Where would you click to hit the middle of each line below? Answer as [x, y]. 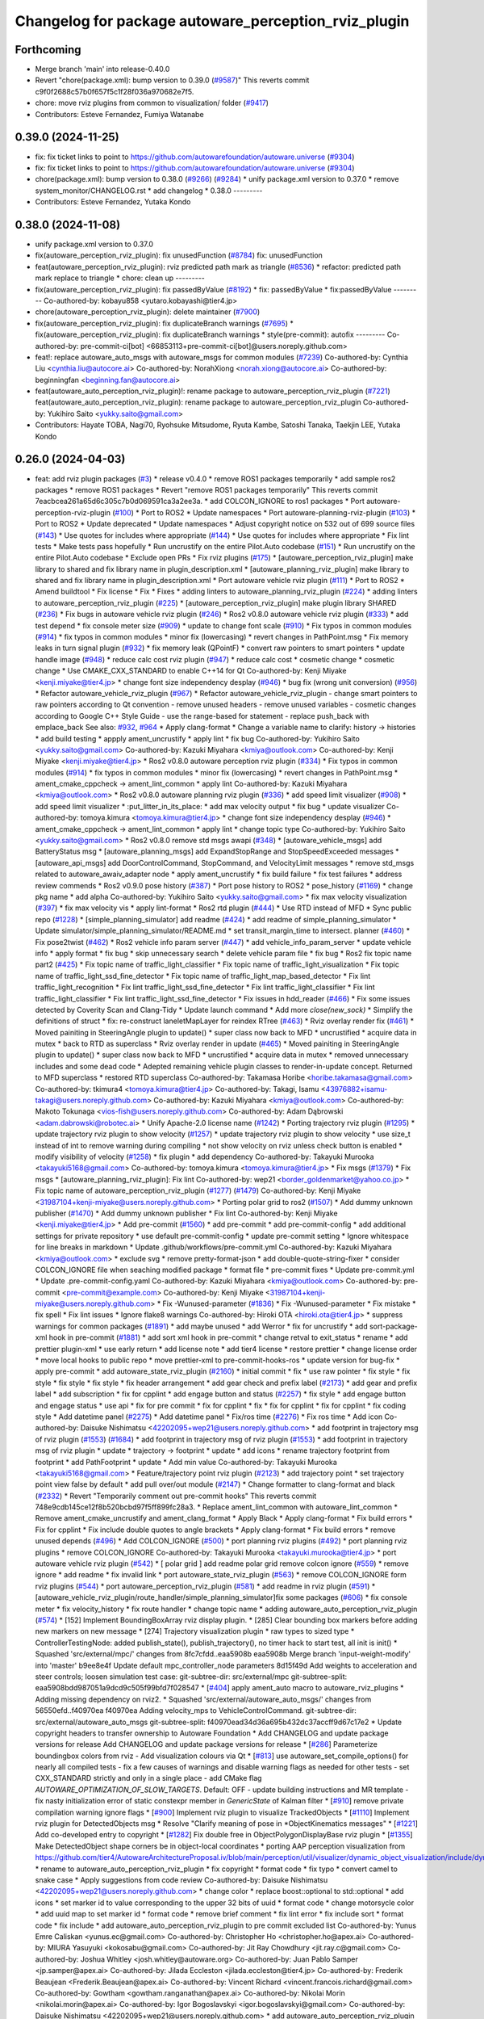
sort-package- [394, 1326]
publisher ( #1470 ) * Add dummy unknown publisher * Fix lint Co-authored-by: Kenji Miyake [186, 1213]
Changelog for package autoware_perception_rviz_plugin [212, 21]
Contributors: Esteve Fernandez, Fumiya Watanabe [120, 114]
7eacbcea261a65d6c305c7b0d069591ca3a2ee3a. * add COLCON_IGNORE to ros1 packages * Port [200, 502]
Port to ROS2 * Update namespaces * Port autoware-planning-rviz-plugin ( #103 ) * [278, 512]
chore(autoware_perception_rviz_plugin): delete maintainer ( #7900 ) [148, 312]
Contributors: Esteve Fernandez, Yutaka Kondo [113, 202]
